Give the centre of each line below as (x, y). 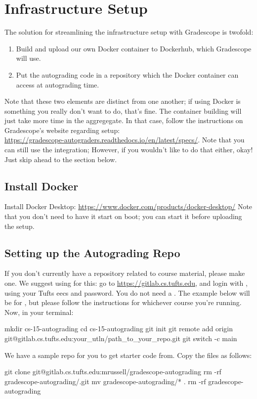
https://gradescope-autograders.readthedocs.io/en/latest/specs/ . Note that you (125, 140)
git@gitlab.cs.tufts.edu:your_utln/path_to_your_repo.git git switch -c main (121, 338)
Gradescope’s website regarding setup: (62, 130)
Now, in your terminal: (39, 312)
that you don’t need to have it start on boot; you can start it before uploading (123, 216)
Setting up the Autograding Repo (92, 252)
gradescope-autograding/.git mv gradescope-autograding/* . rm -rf (105, 381)
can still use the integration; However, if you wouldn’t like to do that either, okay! (129, 150)
